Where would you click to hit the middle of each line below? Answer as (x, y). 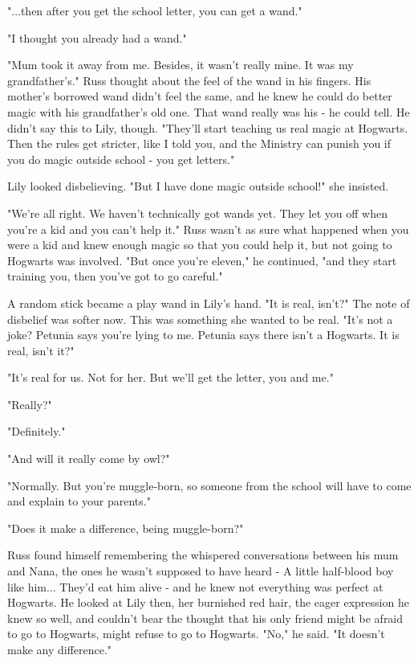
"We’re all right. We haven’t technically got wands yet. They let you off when (197, 213)
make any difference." (60, 649)
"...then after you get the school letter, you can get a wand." (155, 10)
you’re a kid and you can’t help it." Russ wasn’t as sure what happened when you (208, 229)
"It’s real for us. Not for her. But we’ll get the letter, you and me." (170, 377)
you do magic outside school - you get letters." (121, 159)
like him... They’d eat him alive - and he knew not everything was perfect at (195, 586)
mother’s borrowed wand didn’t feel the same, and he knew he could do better (200, 96)
